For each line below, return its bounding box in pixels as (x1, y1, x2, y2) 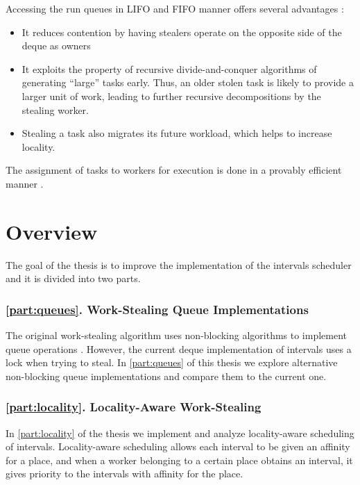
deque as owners (22, 38, 91, 53)
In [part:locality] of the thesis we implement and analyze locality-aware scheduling (6, 425, 354, 440)
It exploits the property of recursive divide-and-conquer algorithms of (22, 61, 317, 76)
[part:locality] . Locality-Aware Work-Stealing (6, 398, 262, 416)
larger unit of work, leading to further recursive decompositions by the (22, 88, 321, 103)
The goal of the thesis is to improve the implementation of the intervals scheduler (6, 257, 352, 272)
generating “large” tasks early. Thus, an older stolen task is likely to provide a (22, 75, 354, 90)
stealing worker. (22, 102, 89, 117)
